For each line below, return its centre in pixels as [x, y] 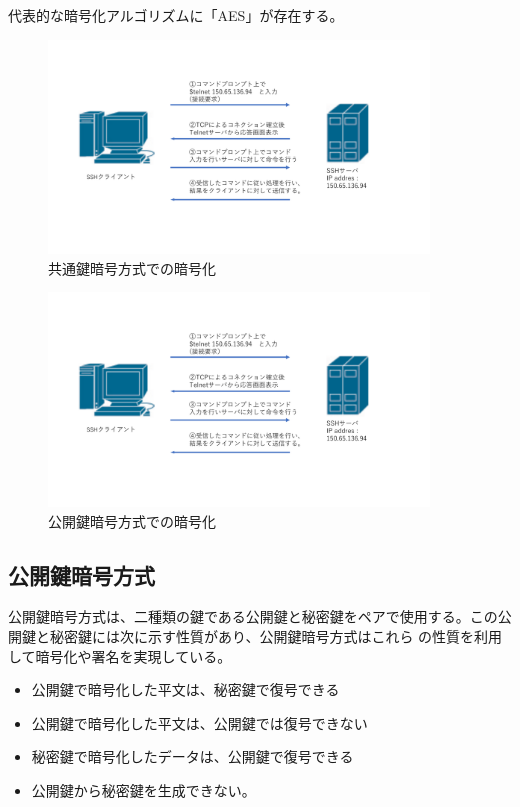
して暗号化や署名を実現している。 [120, 655]
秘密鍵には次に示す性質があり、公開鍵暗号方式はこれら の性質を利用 [276, 636]
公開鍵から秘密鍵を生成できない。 [143, 790]
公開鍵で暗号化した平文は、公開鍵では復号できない [199, 722]
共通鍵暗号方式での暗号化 [132, 267]
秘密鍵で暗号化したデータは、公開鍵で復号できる [192, 756]
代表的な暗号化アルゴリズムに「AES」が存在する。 [176, 15]
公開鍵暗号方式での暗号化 [132, 520]
